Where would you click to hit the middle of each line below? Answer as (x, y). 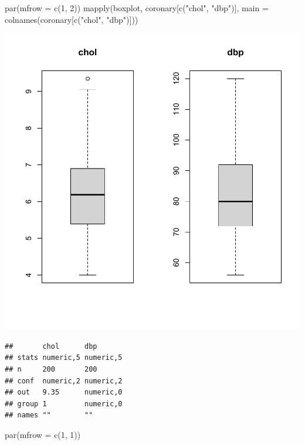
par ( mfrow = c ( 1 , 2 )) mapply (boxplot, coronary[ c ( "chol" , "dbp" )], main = (137, 8)
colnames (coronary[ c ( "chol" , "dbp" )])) (72, 19)
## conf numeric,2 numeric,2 (64, 381)
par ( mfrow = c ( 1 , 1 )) (43, 434)
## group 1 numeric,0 (64, 404)
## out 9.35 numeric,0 (64, 392)
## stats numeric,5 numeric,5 (64, 358)
